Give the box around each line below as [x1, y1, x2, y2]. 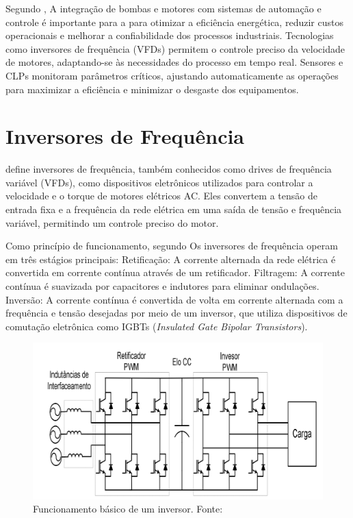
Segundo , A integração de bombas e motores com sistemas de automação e [5, 1, 322, 15]
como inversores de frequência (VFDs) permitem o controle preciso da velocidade [5, 41, 345, 56]
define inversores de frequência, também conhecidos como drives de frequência [5, 162, 332, 176]
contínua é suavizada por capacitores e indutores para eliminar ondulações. [5, 279, 319, 293]
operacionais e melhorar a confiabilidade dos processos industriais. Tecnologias [5, 28, 334, 42]
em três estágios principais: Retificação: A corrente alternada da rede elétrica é [5, 251, 336, 266]
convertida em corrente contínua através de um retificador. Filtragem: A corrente [5, 265, 345, 280]
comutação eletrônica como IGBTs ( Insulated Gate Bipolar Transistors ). [5, 319, 308, 333]
